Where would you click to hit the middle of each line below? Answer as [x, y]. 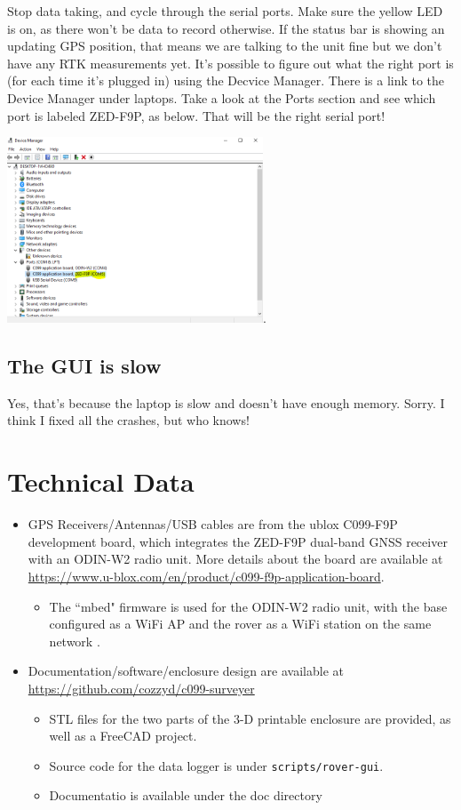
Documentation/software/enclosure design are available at [186, 671]
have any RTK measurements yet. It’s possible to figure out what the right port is [230, 63]
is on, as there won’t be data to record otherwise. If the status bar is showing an [226, 28]
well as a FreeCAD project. [123, 736]
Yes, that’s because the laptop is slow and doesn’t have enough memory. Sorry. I [226, 402]
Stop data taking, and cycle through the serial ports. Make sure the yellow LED [225, 11]
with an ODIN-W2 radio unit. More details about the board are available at [235, 559]
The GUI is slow [84, 366]
